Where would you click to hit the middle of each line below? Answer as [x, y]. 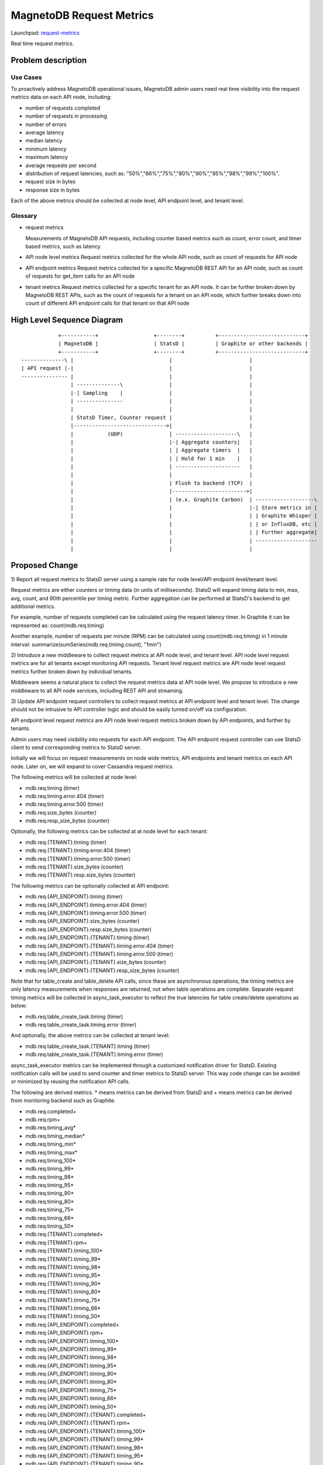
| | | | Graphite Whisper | [194, 516]
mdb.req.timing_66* [50, 1218]
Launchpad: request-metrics [45, 33]
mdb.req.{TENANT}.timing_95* [63, 1275]
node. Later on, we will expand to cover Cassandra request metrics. [92, 766]
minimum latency [46, 149]
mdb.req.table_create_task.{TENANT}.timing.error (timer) [94, 1054]
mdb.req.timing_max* [51, 1152]
